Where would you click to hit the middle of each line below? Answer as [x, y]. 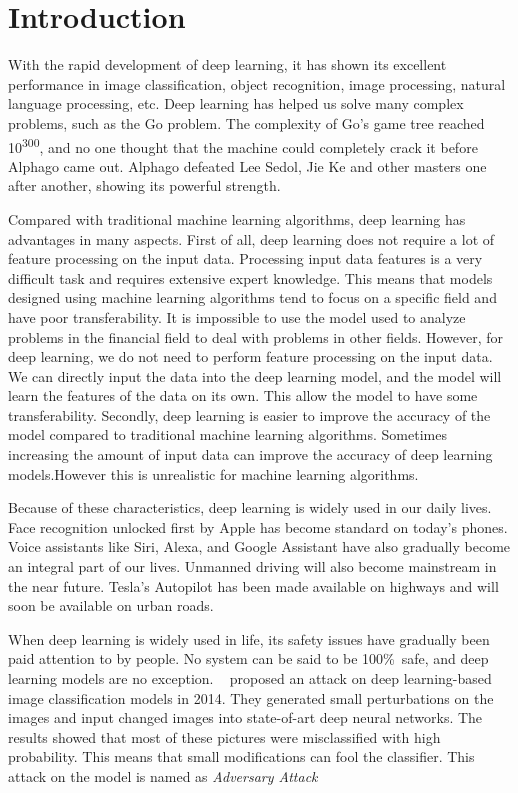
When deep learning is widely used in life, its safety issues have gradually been [249, 638]
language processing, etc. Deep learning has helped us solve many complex [236, 103]
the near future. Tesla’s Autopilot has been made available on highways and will [253, 585]
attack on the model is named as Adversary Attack [163, 775]
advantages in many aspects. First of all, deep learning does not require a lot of [251, 238]
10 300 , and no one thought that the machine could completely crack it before [243, 145]
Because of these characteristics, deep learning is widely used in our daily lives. [250, 507]
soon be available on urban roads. [111, 605]
